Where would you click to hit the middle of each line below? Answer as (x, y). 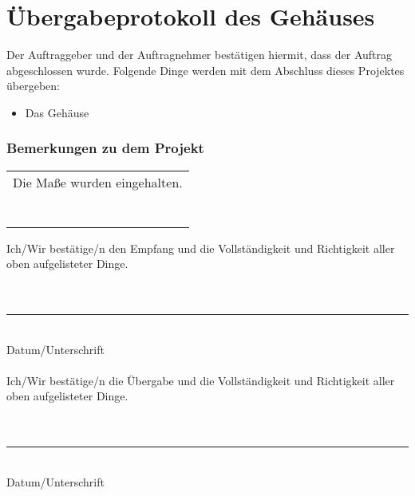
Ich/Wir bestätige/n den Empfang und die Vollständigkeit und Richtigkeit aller (201, 248)
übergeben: (33, 86)
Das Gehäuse (57, 112)
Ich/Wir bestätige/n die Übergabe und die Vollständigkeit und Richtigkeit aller (201, 380)
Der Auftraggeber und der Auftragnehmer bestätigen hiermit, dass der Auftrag (200, 55)
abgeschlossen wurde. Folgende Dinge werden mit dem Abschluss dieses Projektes (206, 70)
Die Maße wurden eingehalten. (98, 182)
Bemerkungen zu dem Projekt (105, 148)
